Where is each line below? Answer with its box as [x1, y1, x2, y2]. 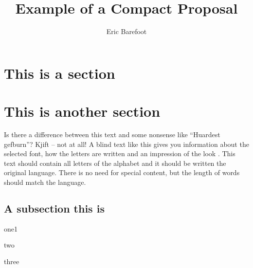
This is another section [4, 101, 161, 121]
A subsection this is [4, 200, 105, 215]
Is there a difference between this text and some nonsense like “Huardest [4, 129, 220, 140]
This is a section [4, 63, 115, 83]
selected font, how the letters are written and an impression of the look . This [4, 148, 235, 159]
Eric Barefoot [106, 26, 147, 36]
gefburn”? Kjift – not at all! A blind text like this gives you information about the [4, 139, 249, 149]
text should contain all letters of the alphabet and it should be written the [4, 158, 226, 168]
